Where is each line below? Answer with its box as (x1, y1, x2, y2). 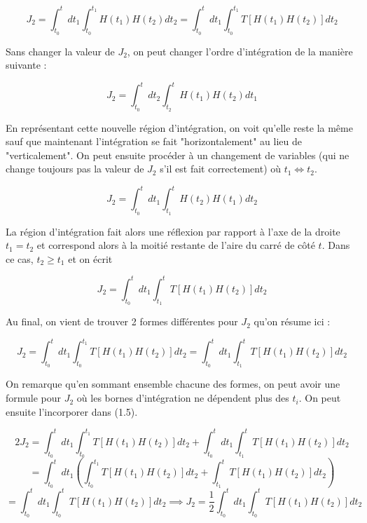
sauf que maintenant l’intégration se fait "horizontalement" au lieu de (6, 134, 302, 149)
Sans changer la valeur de (6, 43, 115, 58)
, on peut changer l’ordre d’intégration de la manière (127, 43, 353, 58)
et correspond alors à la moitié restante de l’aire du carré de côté (36, 238, 315, 252)
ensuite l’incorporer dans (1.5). (6, 404, 138, 419)
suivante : (6, 57, 47, 72)
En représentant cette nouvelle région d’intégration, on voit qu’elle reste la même (6, 120, 353, 135)
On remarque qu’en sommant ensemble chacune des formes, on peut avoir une (6, 376, 340, 391)
